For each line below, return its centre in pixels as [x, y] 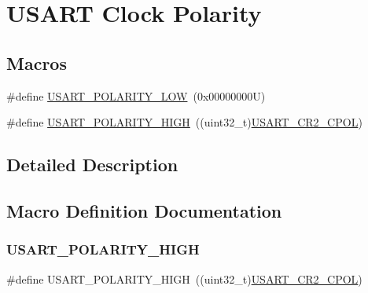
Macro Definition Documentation [144, 210]
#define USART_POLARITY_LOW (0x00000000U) [136, 95]
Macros [37, 62]
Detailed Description [92, 165]
